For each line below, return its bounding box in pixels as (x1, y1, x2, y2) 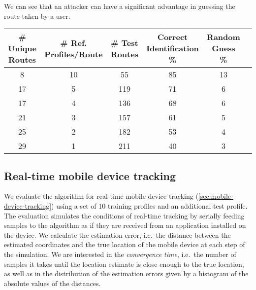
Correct (157, 31, 188, 43)
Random (207, 31, 240, 43)
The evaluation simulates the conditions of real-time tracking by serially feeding (4, 210, 245, 220)
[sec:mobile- (198, 191, 233, 201)
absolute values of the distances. (4, 278, 101, 288)
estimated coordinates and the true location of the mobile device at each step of (4, 239, 245, 250)
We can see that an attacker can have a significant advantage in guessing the (4, 1, 235, 11)
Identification (146, 42, 199, 54)
